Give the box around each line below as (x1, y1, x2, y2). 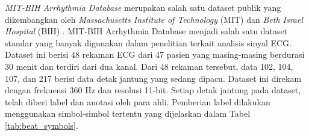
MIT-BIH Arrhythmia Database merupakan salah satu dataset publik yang (5, 1, 281, 13)
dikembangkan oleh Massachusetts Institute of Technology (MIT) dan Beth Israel (5, 13, 304, 25)
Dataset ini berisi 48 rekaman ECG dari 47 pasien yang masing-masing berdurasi (5, 48, 305, 61)
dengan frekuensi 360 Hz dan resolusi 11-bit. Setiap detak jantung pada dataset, (5, 84, 301, 96)
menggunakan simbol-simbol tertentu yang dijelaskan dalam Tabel (5, 107, 251, 120)
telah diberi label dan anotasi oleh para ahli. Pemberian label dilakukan (5, 95, 270, 108)
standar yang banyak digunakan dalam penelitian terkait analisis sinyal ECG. (5, 36, 292, 49)
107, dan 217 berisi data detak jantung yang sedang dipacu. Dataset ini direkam (5, 72, 302, 84)
